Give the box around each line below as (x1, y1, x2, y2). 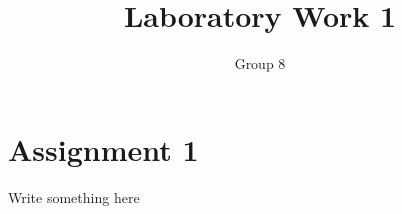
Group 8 (234, 53, 286, 74)
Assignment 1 (8, 128, 199, 169)
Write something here (8, 186, 140, 207)
